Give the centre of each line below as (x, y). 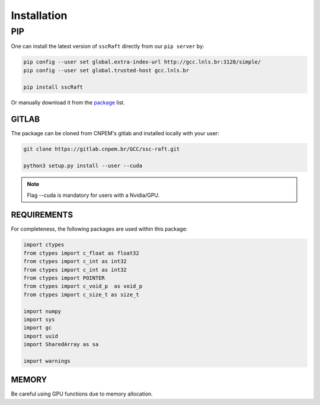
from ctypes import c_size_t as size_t (81, 294)
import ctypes (44, 245)
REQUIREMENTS (42, 215)
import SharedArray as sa (61, 345)
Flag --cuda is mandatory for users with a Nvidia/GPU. (93, 195)
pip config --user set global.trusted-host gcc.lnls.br (106, 70)
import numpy (42, 311)
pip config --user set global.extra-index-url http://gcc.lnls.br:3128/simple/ (142, 62)
